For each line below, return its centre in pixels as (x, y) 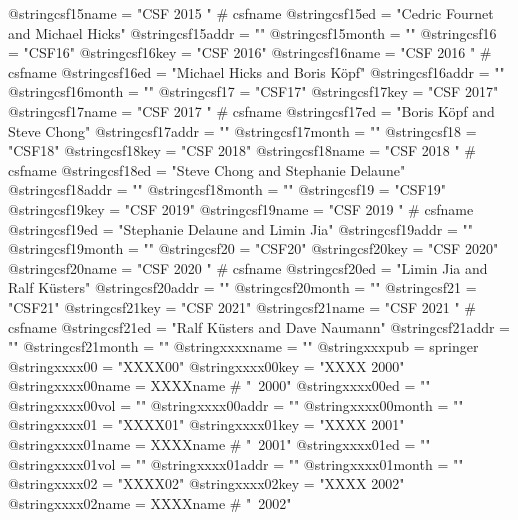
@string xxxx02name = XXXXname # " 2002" (150, 502)
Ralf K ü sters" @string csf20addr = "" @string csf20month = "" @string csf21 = (242, 287)
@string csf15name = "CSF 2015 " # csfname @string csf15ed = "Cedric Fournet (251, 13)
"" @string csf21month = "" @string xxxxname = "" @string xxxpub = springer (243, 346)
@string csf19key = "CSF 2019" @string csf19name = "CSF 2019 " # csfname (241, 208)
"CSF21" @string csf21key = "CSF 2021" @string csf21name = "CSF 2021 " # (242, 306)
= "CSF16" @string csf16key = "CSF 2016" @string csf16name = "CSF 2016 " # (250, 52)
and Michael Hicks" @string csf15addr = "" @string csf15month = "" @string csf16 (252, 32)
